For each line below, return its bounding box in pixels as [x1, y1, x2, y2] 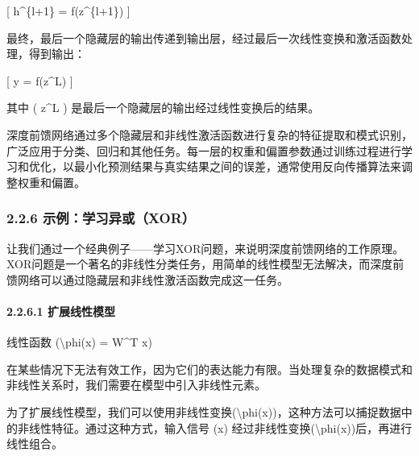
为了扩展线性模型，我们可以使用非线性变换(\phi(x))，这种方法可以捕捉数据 [6, 403, 401, 420]
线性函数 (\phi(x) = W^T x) [6, 334, 152, 350]
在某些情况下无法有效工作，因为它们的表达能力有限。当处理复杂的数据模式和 [6, 360, 413, 377]
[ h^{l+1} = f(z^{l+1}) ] [6, 2, 131, 19]
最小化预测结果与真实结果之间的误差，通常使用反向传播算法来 [73, 158, 401, 175]
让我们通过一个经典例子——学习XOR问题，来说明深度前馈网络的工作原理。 [6, 239, 404, 256]
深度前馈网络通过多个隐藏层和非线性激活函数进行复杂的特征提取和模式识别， [6, 126, 413, 143]
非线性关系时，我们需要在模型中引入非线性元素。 [6, 376, 266, 393]
